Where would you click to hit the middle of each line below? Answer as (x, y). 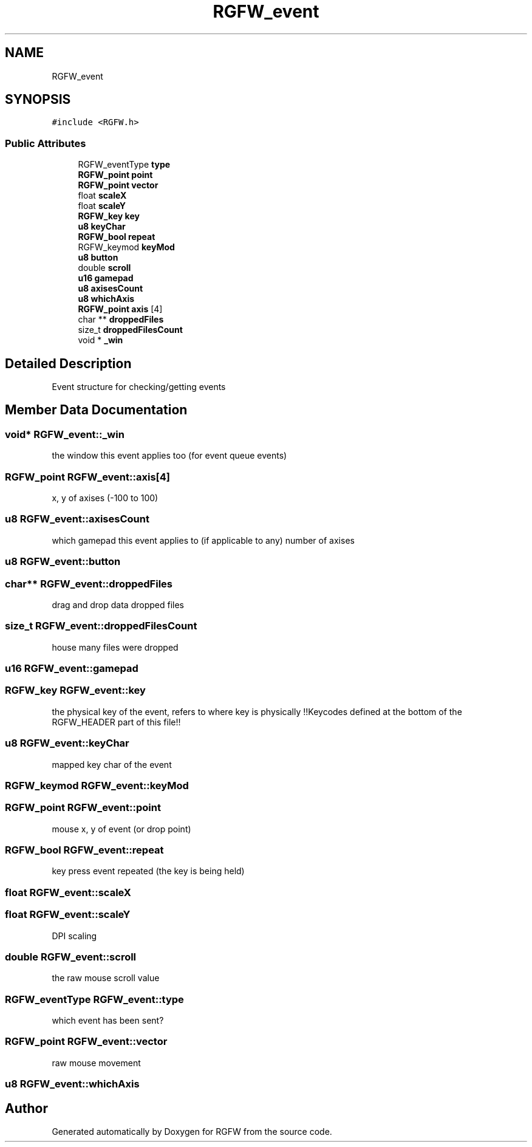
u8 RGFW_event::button (63, 562)
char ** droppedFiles (121, 320)
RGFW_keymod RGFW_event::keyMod (97, 785)
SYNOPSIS (38, 100)
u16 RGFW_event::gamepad (72, 668)
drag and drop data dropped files (118, 604)
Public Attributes (46, 143)
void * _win (101, 340)
